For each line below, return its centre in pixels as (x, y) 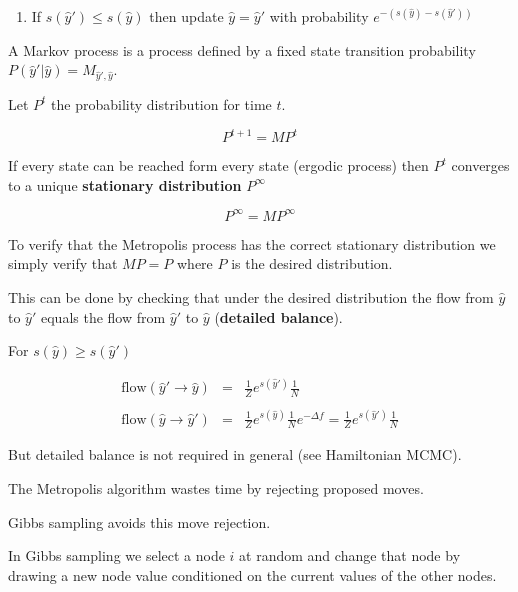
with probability (319, 16)
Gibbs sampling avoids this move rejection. (139, 521)
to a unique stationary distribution (125, 184)
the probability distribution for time (161, 103)
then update (186, 16)
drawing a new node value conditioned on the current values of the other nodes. (252, 574)
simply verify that (63, 263)
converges (480, 165)
